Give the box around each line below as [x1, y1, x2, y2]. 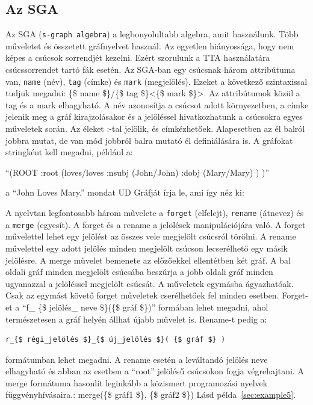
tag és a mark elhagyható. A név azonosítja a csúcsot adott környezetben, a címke [5, 98, 309, 111]
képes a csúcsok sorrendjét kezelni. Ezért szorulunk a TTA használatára [5, 51, 270, 64]
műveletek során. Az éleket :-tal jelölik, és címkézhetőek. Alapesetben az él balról [5, 122, 305, 135]
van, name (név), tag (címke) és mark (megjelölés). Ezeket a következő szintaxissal [5, 75, 308, 87]
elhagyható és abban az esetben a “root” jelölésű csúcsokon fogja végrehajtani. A [5, 365, 304, 377]
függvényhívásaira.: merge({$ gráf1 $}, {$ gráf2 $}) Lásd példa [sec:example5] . [5, 388, 296, 401]
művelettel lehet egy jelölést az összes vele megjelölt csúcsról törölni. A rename [5, 230, 296, 243]
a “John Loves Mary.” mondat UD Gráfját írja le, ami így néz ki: [5, 186, 244, 199]
